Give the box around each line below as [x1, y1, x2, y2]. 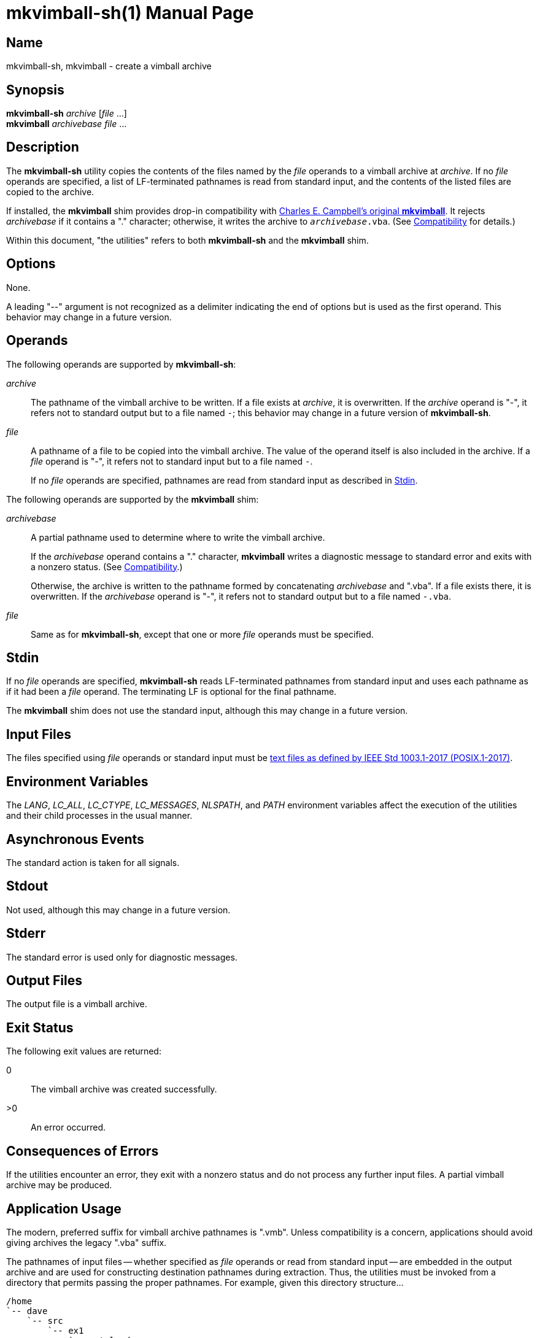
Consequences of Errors [6, 1143, 159, 1159]
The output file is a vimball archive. [6, 999, 147, 1010]
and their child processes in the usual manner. [6, 810, 193, 821]
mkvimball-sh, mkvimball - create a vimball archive [6, 61, 212, 72]
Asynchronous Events [6, 831, 144, 847]
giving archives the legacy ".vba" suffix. [6, 1237, 167, 1248]
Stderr [6, 926, 46, 942]
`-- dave [6, 1305, 48, 1316]
